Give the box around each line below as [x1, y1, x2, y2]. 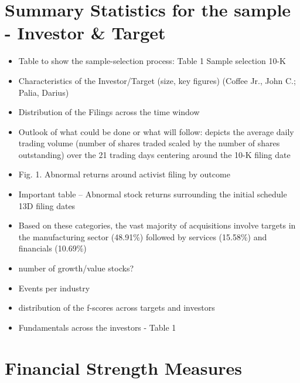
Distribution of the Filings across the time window [18, 106, 200, 118]
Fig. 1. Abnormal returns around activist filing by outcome [18, 168, 230, 180]
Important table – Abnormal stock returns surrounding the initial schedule [18, 188, 287, 200]
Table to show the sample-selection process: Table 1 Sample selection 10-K [18, 55, 286, 67]
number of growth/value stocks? [18, 262, 134, 274]
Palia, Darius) [18, 86, 69, 98]
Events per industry [18, 281, 90, 294]
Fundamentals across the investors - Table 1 [18, 321, 176, 333]
